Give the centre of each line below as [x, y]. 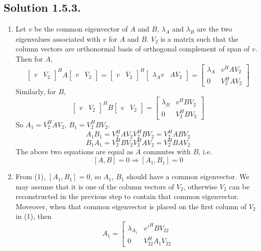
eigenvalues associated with [58, 38]
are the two [215, 29]
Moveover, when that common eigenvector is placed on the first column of [131, 206]
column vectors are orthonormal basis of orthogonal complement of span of [133, 49]
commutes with [167, 151]
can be [239, 186]
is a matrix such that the [199, 38]
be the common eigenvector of [81, 29]
